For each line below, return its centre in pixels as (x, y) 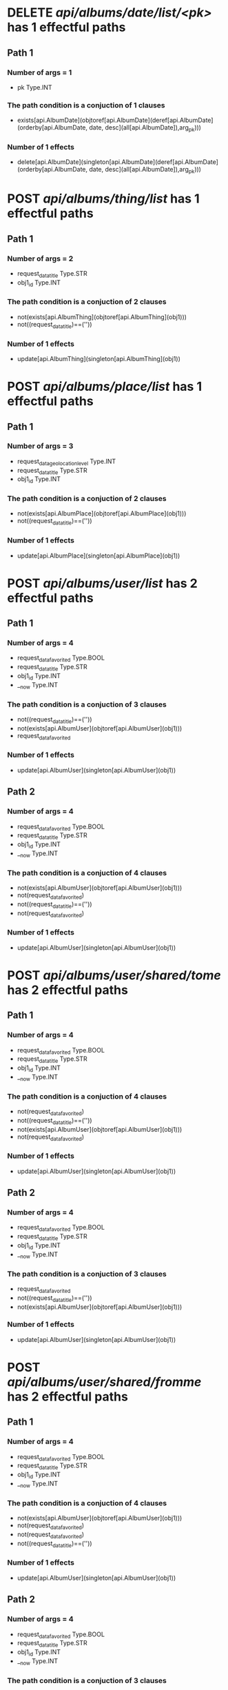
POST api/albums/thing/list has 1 (103, 199)
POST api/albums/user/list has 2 (102, 583)
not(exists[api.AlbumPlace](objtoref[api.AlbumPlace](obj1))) (102, 513)
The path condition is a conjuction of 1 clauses (86, 105)
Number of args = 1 (40, 72)
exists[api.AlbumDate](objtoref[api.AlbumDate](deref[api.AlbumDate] (115, 120)
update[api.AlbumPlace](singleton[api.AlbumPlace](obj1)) (99, 556)
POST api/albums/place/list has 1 (104, 387)
